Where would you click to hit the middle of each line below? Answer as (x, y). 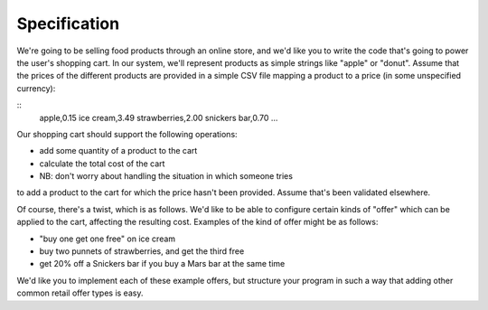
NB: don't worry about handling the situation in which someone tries (166, 176)
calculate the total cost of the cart (102, 164)
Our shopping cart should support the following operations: (127, 134)
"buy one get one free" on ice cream (108, 239)
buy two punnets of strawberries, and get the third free (142, 251)
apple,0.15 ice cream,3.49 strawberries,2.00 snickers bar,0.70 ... (159, 117)
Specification (68, 23)
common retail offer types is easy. (80, 293)
